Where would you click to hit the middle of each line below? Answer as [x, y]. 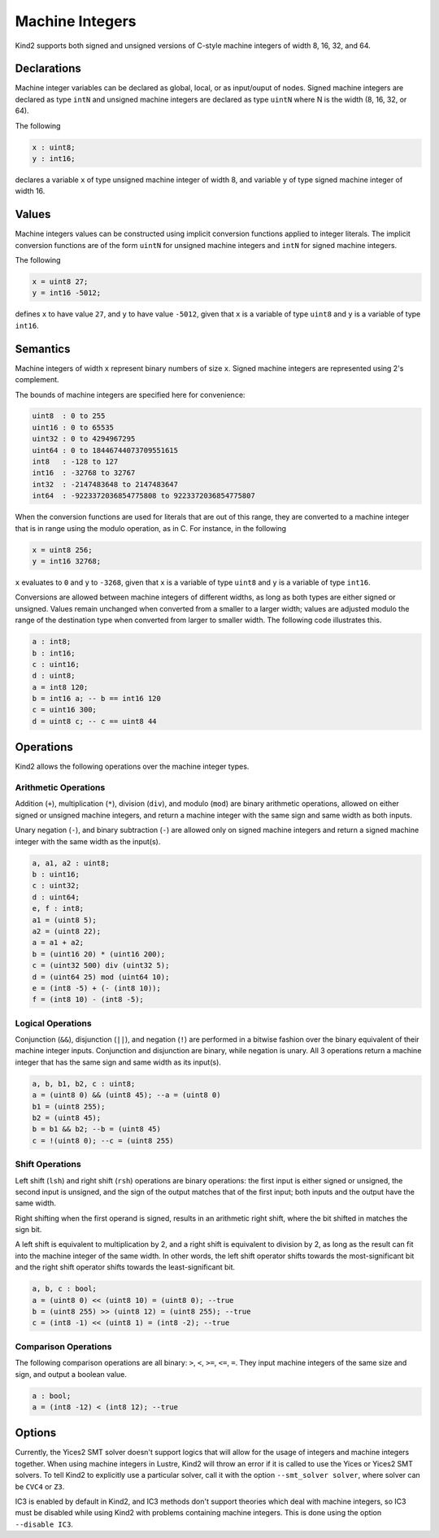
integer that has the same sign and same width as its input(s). [118, 1062]
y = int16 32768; [67, 561]
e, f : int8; [58, 908]
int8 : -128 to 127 [75, 462]
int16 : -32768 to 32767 [84, 473]
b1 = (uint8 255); [69, 1107]
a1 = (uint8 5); [65, 920]
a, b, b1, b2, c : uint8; [84, 1083]
